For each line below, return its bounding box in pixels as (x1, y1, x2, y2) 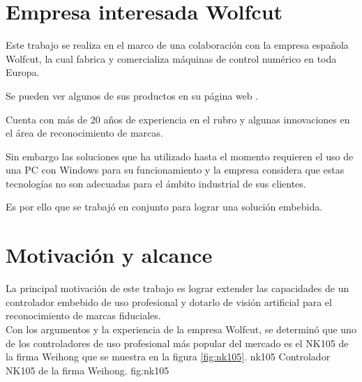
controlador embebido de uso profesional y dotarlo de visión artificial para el (6, 294, 332, 309)
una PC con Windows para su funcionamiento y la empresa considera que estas (6, 162, 345, 177)
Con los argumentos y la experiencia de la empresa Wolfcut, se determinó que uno (6, 321, 356, 336)
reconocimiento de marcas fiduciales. (6, 308, 161, 323)
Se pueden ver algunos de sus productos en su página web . (6, 88, 259, 102)
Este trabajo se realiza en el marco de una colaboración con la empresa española (6, 38, 349, 52)
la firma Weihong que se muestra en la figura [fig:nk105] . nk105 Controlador (6, 349, 331, 364)
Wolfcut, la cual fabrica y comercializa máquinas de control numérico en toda (6, 51, 337, 66)
